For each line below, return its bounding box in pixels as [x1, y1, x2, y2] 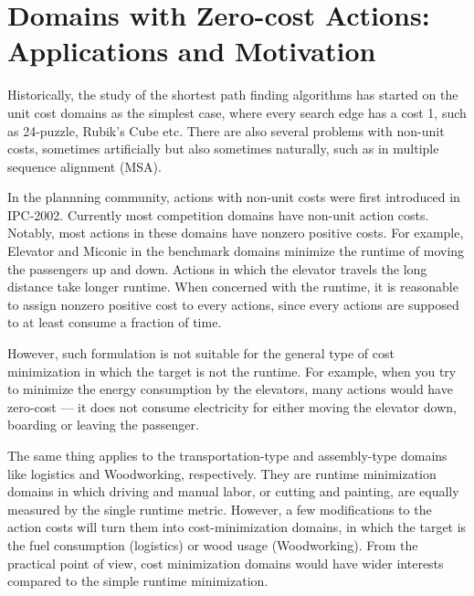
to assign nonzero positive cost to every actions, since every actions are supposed [7, 294, 459, 314]
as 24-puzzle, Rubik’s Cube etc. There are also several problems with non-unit [7, 121, 445, 140]
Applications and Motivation [7, 32, 376, 69]
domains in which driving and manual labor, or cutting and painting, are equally [7, 482, 459, 501]
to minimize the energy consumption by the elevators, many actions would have [7, 379, 453, 399]
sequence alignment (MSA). [7, 156, 162, 176]
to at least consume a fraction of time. [7, 313, 222, 332]
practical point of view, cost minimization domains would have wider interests [7, 553, 444, 572]
